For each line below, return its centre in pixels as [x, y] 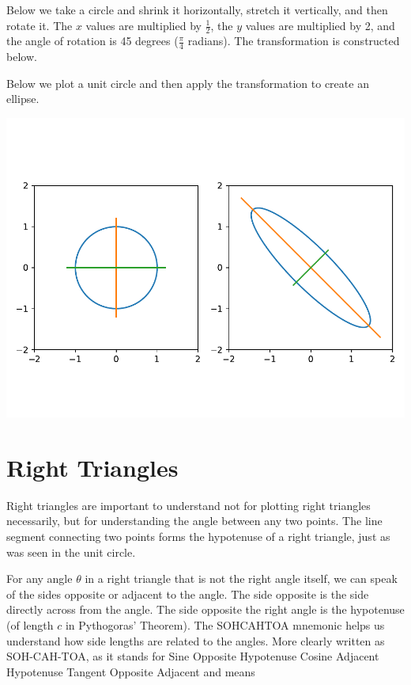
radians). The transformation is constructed [294, 41]
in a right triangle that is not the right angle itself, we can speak [241, 578]
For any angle [40, 578]
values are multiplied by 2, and [320, 25]
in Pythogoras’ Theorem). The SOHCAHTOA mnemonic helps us [225, 624]
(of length [30, 624]
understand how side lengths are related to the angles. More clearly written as [196, 640]
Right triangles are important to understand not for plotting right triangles [189, 505]
